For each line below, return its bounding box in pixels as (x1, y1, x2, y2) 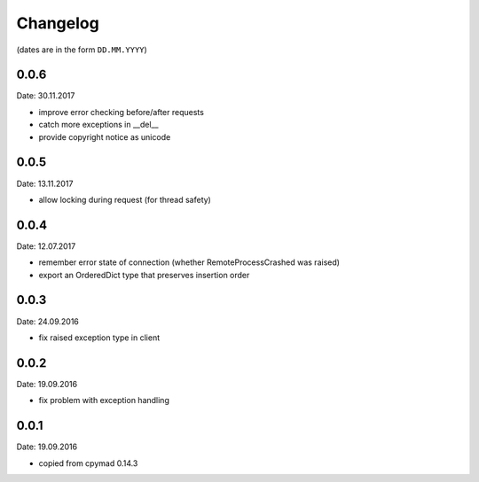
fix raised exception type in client (38, 332, 161, 343)
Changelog (16, 13, 99, 33)
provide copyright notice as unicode (38, 131, 171, 142)
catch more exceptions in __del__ (38, 120, 159, 130)
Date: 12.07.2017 (16, 240, 76, 252)
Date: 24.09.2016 (16, 315, 80, 327)
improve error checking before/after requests (38, 106, 204, 117)
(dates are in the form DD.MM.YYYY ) (16, 44, 148, 55)
